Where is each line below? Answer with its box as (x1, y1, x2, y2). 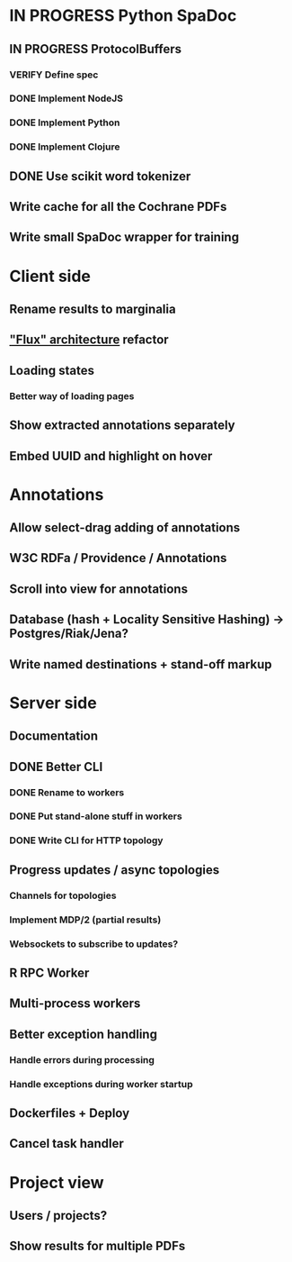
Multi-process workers (9, 996, 141, 1012)
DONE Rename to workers (9, 785, 125, 798)
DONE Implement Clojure (9, 141, 120, 153)
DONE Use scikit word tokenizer (9, 168, 191, 184)
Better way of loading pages (9, 389, 135, 402)
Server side (9, 693, 97, 713)
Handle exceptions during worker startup (9, 1077, 193, 1090)
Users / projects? (9, 1208, 108, 1223)
